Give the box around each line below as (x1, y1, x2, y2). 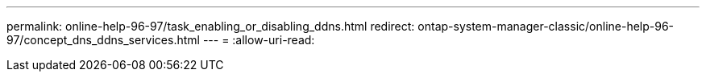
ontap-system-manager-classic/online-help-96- (417, 19, 675, 33)
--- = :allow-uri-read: (202, 33, 315, 47)
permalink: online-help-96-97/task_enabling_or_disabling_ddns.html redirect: (6, 19, 415, 33)
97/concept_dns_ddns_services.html (6, 33, 200, 47)
